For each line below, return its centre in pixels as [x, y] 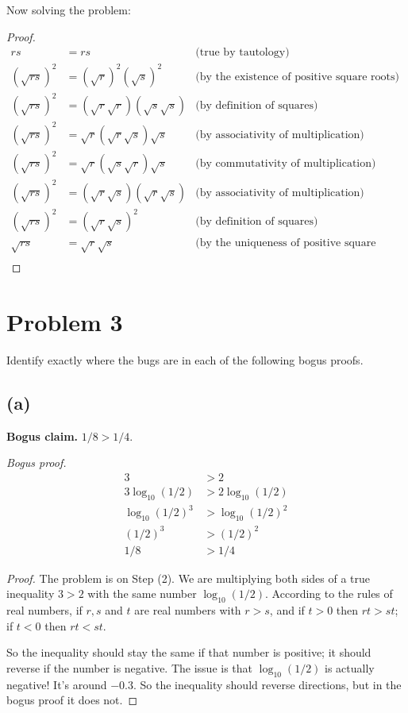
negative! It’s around [57, 684]
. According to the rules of [329, 594]
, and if [287, 610]
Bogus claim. [42, 436]
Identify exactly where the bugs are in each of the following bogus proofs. [185, 359]
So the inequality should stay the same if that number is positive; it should [189, 652]
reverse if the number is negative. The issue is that [130, 667]
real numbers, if [44, 610]
